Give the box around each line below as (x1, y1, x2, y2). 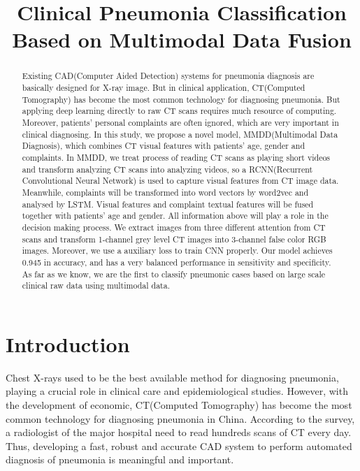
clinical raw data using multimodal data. (22, 280, 170, 291)
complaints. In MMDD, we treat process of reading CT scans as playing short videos (22, 151, 331, 163)
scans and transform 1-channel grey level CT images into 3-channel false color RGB (22, 233, 326, 245)
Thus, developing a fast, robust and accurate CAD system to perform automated (6, 438, 352, 453)
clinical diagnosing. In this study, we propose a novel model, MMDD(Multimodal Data (22, 128, 338, 140)
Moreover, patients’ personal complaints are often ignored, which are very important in (22, 116, 339, 128)
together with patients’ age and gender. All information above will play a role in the (22, 210, 329, 222)
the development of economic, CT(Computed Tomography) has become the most (6, 397, 352, 412)
